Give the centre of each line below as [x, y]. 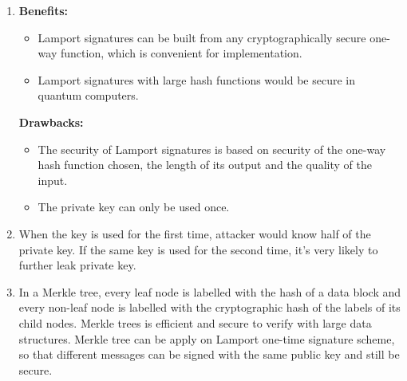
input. [53, 180]
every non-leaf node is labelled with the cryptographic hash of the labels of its [209, 307]
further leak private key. [77, 265]
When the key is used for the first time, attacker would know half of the [195, 233]
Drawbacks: [51, 122]
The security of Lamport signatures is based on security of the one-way [212, 149]
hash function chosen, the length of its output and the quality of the [205, 165]
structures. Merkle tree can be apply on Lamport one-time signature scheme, [207, 338]
